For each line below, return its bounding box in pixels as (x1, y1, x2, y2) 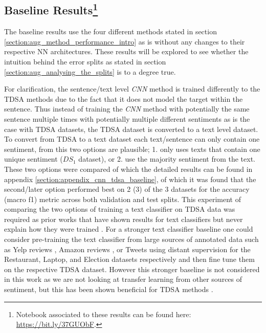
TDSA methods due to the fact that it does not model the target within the (4, 93, 243, 104)
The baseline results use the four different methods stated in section (4, 26, 217, 37)
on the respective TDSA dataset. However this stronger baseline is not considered (4, 263, 260, 274)
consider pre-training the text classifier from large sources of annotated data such (4, 234, 259, 245)
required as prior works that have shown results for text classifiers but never (4, 213, 243, 224)
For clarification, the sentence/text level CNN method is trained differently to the (4, 83, 260, 94)
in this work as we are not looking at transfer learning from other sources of (4, 274, 242, 284)
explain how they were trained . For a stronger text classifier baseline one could (4, 224, 253, 234)
